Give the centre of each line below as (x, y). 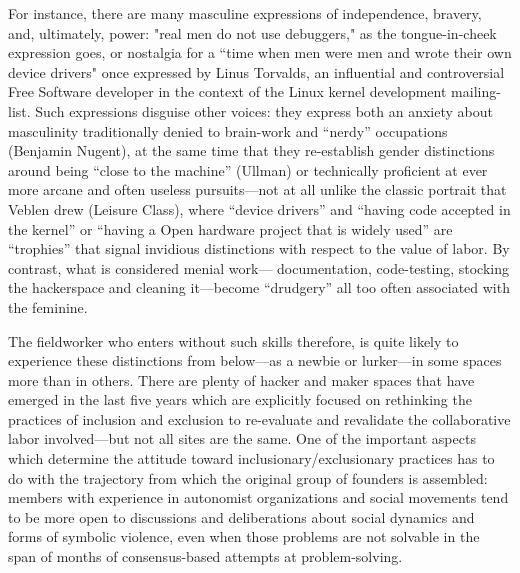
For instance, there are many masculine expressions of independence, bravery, (245, 13)
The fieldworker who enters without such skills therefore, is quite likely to (233, 340)
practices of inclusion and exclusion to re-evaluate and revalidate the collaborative (259, 418)
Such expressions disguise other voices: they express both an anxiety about (264, 110)
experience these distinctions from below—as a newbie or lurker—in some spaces (255, 360)
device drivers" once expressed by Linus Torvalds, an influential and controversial (256, 71)
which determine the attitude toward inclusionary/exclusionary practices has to (251, 458)
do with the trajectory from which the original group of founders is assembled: (248, 477)
